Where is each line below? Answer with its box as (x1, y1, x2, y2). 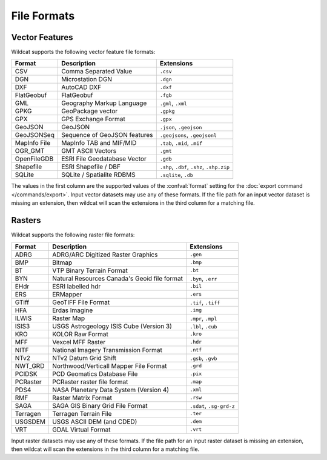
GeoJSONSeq (15, 131, 54, 139)
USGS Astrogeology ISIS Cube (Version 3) (52, 322, 173, 330)
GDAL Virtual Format (52, 425, 111, 433)
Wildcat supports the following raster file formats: (11, 231, 135, 239)
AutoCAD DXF (61, 83, 102, 92)
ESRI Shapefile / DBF (61, 162, 121, 171)
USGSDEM (15, 417, 45, 425)
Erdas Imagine (52, 306, 93, 315)
